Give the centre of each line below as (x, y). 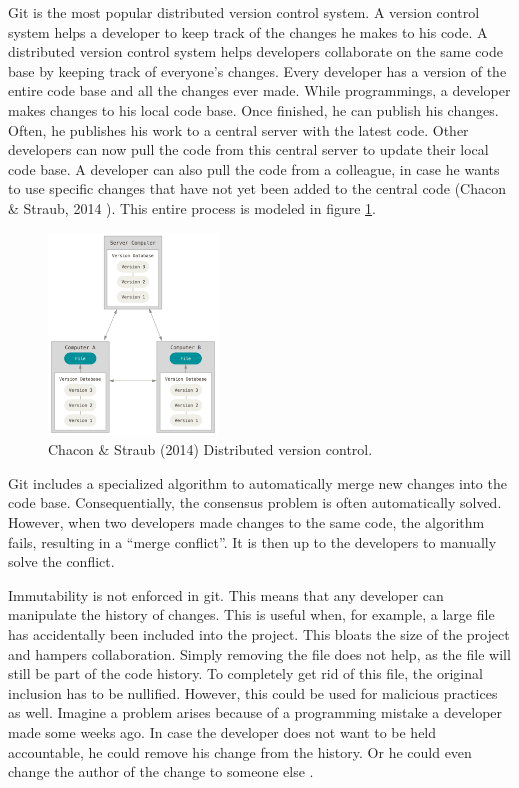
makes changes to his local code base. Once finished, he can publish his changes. (253, 109)
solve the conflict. (61, 561)
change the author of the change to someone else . (161, 771)
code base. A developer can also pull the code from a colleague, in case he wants (254, 168)
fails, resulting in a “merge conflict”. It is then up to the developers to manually (252, 541)
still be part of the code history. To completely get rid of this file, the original (245, 673)
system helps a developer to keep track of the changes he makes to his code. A (248, 31)
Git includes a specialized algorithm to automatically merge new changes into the (257, 482)
